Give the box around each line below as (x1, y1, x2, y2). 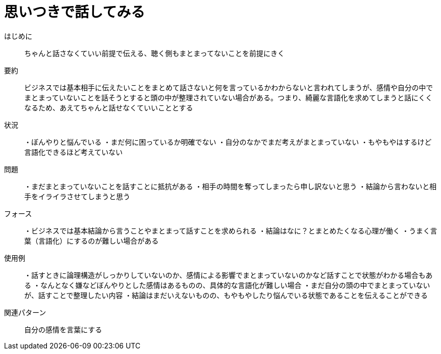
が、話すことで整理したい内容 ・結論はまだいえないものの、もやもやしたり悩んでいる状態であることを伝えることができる (24, 290, 428, 300)
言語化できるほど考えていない (24, 147, 123, 156)
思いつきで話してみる (4, 4, 145, 21)
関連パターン (4, 308, 46, 317)
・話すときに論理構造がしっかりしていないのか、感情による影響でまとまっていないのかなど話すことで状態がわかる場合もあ (24, 270, 433, 279)
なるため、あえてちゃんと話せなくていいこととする (24, 103, 193, 112)
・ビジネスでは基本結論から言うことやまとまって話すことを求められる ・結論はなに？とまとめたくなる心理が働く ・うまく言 (24, 226, 437, 235)
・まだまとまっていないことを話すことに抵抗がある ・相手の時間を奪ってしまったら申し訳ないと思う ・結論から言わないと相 (24, 182, 437, 191)
